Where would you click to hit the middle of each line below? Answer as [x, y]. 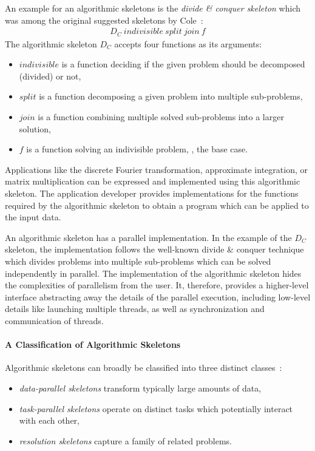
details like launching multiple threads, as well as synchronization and [135, 309]
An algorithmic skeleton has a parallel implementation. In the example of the [148, 237]
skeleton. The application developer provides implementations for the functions [152, 193]
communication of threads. [54, 320]
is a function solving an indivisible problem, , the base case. [137, 149]
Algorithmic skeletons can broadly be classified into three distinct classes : [144, 368]
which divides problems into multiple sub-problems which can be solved [138, 261]
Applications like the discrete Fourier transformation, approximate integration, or [156, 169]
